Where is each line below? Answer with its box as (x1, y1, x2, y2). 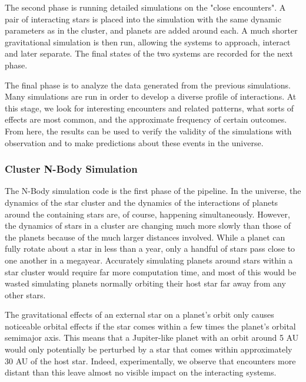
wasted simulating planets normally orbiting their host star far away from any (5, 277, 286, 289)
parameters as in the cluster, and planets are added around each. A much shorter (5, 24, 298, 37)
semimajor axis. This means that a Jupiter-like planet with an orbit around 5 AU (5, 331, 299, 344)
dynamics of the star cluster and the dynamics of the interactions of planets (5, 196, 278, 208)
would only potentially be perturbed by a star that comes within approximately (5, 343, 292, 355)
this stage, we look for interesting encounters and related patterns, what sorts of (5, 101, 294, 114)
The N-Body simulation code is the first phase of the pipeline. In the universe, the (5, 185, 301, 197)
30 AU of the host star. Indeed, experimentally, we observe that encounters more (5, 354, 296, 367)
